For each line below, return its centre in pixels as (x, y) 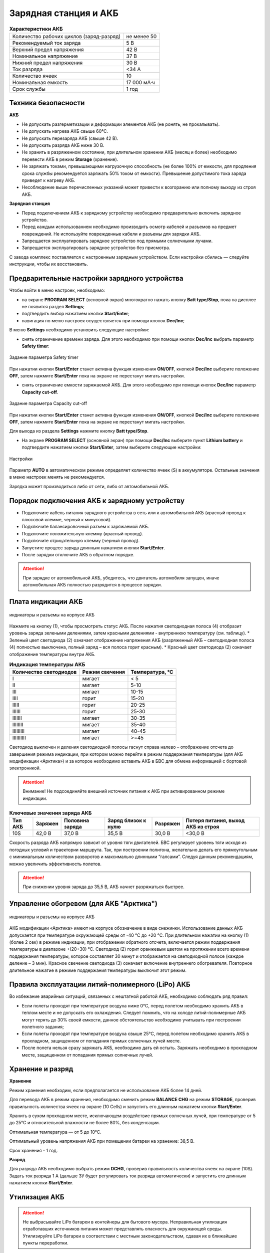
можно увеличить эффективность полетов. (55, 864)
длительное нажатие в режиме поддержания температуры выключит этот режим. (98, 970)
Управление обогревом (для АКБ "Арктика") (83, 904)
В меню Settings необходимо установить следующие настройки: (79, 330)
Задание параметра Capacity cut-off (48, 403)
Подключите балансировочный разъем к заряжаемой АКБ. (85, 527)
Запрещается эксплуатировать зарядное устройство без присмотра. (96, 248)
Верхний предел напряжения (48, 49)
